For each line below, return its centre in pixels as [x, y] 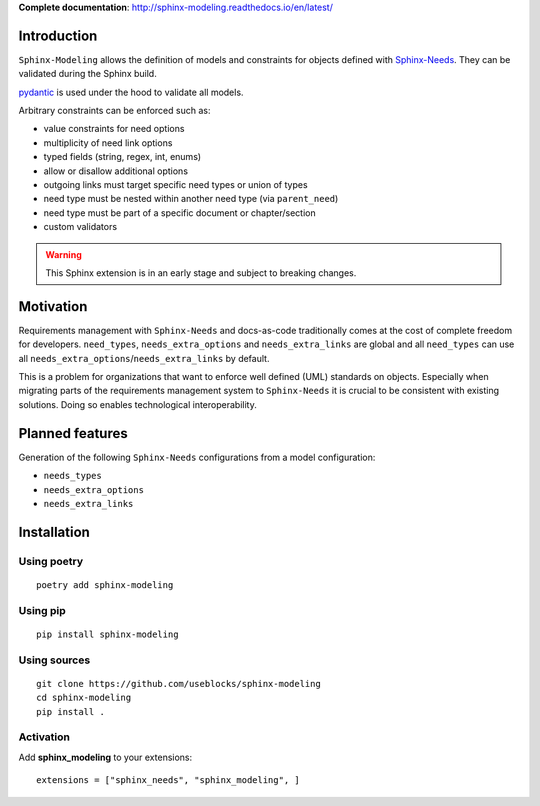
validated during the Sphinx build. [87, 74]
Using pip [42, 610]
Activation [44, 737]
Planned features [73, 433]
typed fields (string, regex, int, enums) [122, 157]
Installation [54, 531]
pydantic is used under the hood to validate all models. [131, 92]
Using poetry [51, 561]
